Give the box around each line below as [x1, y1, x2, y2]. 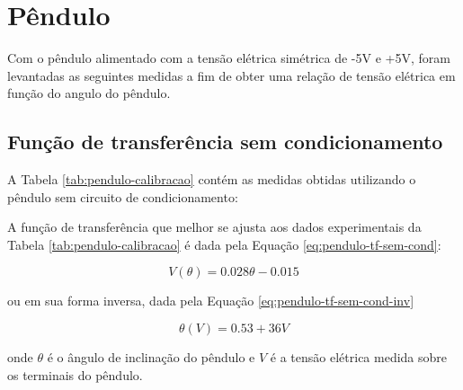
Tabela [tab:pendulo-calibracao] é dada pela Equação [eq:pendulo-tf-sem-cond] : [7, 235, 441, 253]
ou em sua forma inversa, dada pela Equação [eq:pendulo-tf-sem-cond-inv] [7, 291, 414, 310]
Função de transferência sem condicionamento [7, 128, 443, 155]
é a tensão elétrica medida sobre [270, 348, 448, 367]
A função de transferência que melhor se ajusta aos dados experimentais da [7, 217, 422, 236]
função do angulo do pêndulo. [7, 84, 171, 102]
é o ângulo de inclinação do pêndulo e [47, 348, 255, 367]
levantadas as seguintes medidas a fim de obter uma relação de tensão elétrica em [7, 66, 456, 84]
